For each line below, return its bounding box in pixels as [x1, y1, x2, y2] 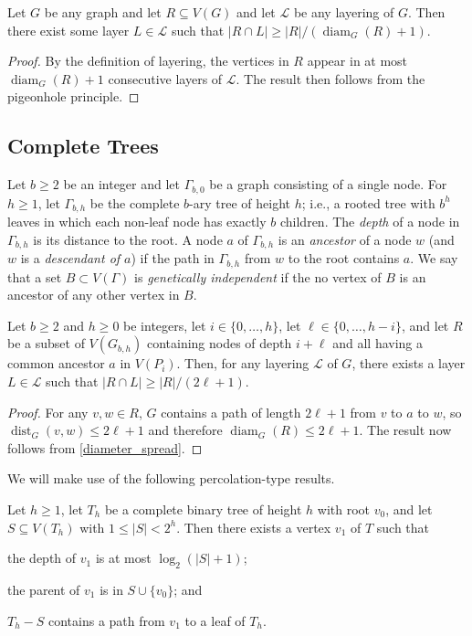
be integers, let [123, 315, 206, 334]
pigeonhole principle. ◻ [7, 87, 140, 106]
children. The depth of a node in [279, 212, 460, 231]
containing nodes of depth [146, 334, 292, 353]
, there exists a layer [351, 354, 466, 373]
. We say [410, 249, 458, 268]
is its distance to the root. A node [33, 229, 223, 249]
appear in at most [307, 51, 408, 70]
